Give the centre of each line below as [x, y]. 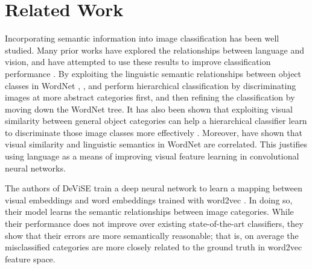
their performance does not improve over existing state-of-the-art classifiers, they [154, 224]
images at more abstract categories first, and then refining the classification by [150, 97]
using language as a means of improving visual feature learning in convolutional [152, 156]
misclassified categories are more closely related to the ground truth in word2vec [154, 247]
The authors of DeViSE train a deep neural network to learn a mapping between [154, 188]
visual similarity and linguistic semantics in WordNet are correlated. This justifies [156, 144]
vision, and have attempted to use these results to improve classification [138, 62]
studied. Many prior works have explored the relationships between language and [154, 50]
